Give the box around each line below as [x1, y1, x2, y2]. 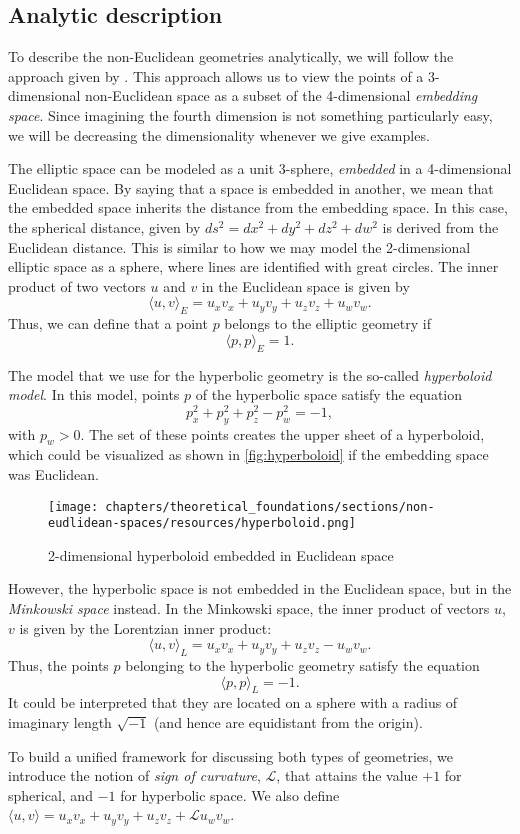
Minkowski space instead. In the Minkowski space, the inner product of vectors [8, 598, 490, 619]
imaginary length [8, 712, 112, 733]
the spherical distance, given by [8, 216, 201, 237]
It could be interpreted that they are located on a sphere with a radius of [8, 692, 458, 713]
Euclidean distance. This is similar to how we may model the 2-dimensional [8, 236, 471, 257]
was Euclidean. [8, 463, 99, 484]
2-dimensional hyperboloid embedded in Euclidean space [48, 544, 394, 565]
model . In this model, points [8, 384, 180, 405]
